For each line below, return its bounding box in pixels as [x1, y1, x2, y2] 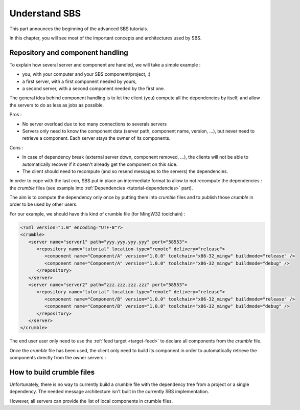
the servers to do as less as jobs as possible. [9, 102, 104, 108]
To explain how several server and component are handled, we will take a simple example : [9, 61, 201, 68]
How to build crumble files [9, 368, 95, 376]
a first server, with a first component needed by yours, [22, 78, 137, 84]
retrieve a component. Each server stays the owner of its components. [22, 135, 171, 141]
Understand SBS [9, 8, 81, 19]
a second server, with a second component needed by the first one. [22, 85, 166, 92]
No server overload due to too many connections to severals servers [22, 121, 167, 127]
